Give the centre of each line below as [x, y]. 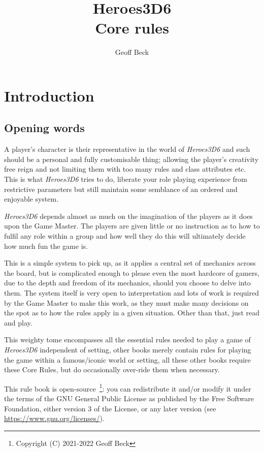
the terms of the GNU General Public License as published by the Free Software [129, 398]
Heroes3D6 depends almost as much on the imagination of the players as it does [128, 216]
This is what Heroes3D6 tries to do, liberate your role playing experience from [126, 179]
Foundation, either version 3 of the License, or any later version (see [110, 408]
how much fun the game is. [46, 246]
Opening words [44, 128]
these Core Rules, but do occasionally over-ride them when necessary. [112, 369]
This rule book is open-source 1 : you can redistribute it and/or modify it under [128, 388]
